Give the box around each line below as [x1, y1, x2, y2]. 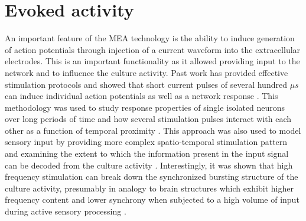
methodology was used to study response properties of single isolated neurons [5, 101, 285, 113]
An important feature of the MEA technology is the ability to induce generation [5, 32, 295, 44]
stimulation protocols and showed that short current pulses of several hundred [5, 78, 287, 90]
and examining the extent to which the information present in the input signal [5, 147, 289, 160]
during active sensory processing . [5, 205, 126, 217]
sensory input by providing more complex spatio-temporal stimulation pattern [5, 136, 288, 148]
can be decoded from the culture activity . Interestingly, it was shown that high [5, 159, 293, 171]
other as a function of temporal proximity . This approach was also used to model [5, 124, 301, 136]
